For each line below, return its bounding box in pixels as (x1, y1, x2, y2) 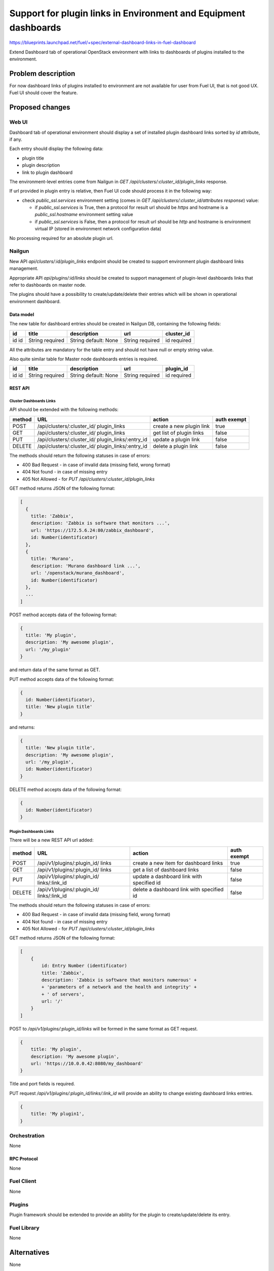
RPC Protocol (9, 1156, 38, 1162)
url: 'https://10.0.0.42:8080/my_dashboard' (30, 1061, 144, 1066)
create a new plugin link (153, 422, 210, 430)
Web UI (9, 118, 28, 126)
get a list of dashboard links (132, 866, 199, 873)
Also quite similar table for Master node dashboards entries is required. (9, 356, 158, 362)
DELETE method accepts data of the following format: (9, 786, 122, 793)
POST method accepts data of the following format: (9, 612, 117, 618)
